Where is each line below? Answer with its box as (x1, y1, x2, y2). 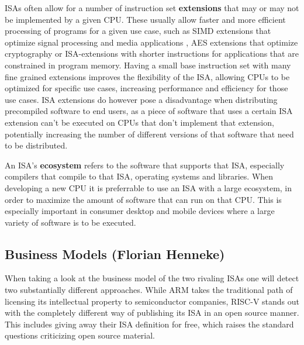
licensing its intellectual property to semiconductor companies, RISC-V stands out (5, 295, 299, 307)
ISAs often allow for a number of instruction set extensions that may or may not (5, 2, 299, 13)
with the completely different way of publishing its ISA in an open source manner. (5, 306, 299, 319)
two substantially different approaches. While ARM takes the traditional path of (5, 284, 293, 296)
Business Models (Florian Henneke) (5, 244, 225, 263)
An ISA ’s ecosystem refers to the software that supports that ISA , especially (5, 158, 285, 171)
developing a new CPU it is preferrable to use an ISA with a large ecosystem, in (5, 181, 292, 194)
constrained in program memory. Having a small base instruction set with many (5, 58, 291, 71)
